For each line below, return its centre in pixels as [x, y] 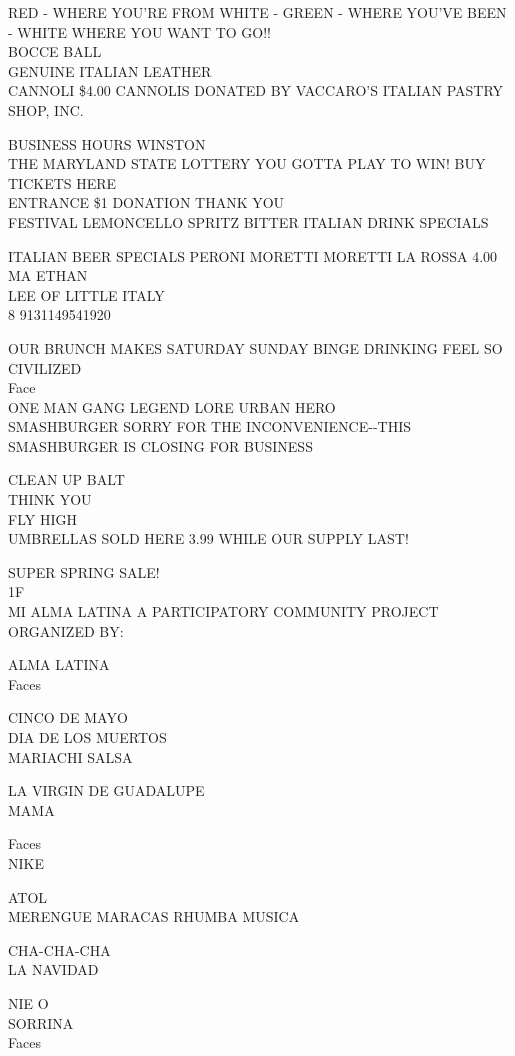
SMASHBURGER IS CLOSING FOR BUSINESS [160, 445]
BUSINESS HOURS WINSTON [107, 143]
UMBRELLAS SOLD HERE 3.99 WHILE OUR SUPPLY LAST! [208, 538]
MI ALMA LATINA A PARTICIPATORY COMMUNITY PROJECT [223, 611]
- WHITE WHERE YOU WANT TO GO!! [139, 31]
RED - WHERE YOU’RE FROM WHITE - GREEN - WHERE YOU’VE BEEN [257, 12]
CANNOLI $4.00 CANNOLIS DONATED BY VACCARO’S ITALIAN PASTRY [256, 90]
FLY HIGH [42, 518]
